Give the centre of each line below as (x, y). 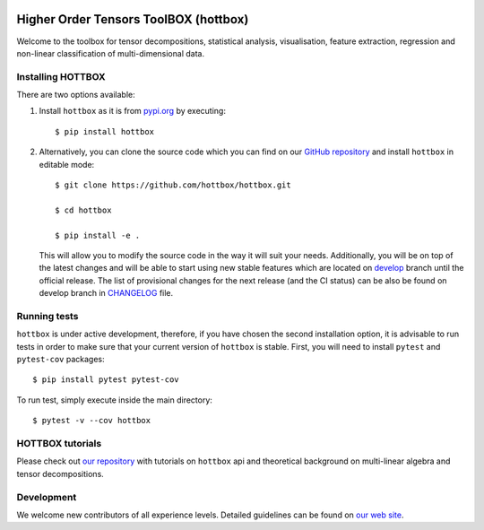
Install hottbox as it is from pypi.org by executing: (132, 111)
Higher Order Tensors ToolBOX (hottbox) (133, 19)
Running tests (48, 316)
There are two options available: (76, 95)
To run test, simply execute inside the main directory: (114, 400)
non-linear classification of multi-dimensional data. (111, 53)
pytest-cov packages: (60, 360)
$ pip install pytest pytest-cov (106, 380)
